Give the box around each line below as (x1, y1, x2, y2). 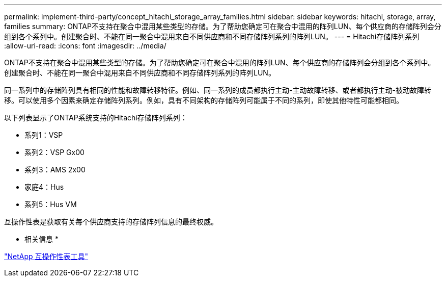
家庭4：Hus (24, 183, 64, 191)
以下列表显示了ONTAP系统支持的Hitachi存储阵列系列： (4, 113, 187, 122)
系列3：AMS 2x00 (24, 165, 86, 174)
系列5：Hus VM (24, 200, 77, 209)
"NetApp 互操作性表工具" (4, 252, 89, 261)
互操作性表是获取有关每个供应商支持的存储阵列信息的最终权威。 (4, 217, 218, 226)
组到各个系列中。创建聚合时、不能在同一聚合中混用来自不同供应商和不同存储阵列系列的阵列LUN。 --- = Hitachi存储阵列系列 (4, 32, 420, 41)
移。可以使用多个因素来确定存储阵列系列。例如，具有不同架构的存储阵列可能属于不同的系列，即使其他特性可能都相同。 (4, 96, 403, 105)
